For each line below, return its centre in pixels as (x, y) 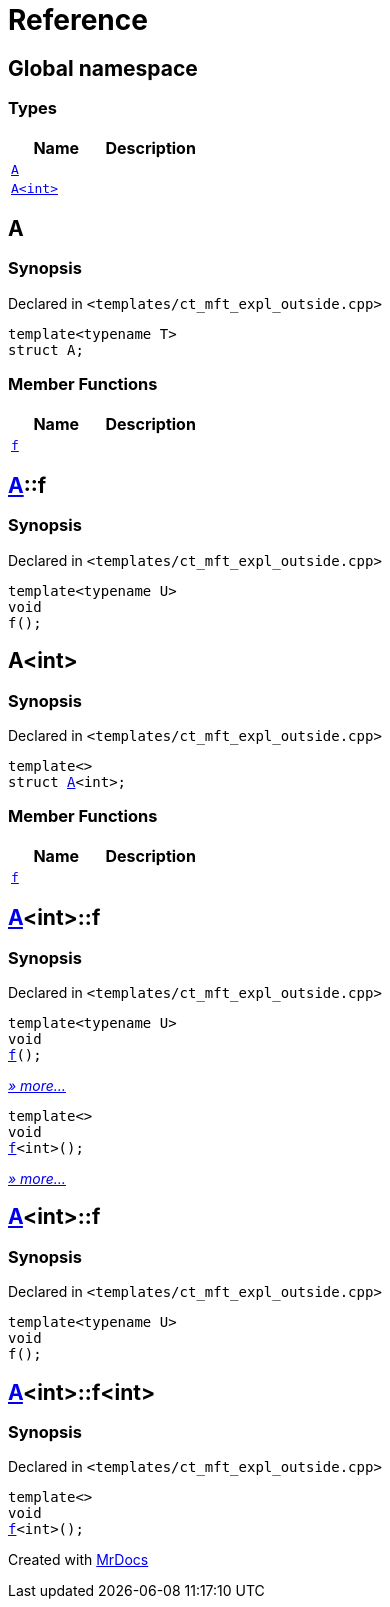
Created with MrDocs (78, 1560)
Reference (78, 20)
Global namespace (103, 68)
